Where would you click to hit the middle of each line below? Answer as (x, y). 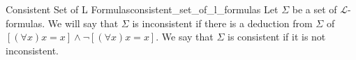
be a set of (314, 9)
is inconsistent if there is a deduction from (222, 23)
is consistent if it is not (276, 37)
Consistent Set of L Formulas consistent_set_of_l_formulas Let (142, 9)
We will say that (83, 23)
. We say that (185, 37)
